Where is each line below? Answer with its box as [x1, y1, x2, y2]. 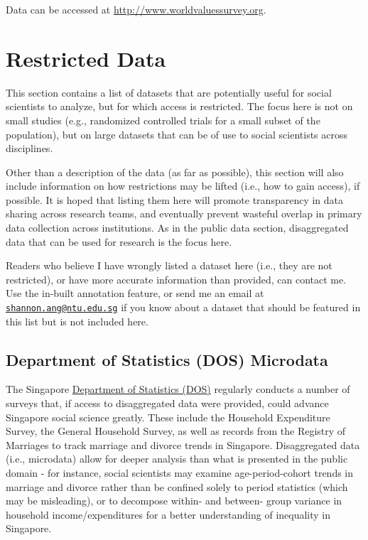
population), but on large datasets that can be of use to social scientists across [6, 126, 348, 141]
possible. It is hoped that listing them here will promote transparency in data [6, 192, 344, 207]
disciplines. [6, 141, 53, 156]
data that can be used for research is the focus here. [6, 234, 232, 249]
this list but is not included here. [6, 313, 148, 328]
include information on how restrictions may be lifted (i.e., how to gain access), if [6, 178, 360, 193]
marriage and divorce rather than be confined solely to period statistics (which [6, 479, 348, 494]
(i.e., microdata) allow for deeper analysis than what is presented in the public [6, 451, 348, 466]
